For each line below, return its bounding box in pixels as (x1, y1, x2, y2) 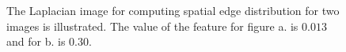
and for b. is (6, 33, 66, 50)
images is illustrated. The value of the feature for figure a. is (6, 17, 298, 34)
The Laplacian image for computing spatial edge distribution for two (6, 2, 340, 18)
